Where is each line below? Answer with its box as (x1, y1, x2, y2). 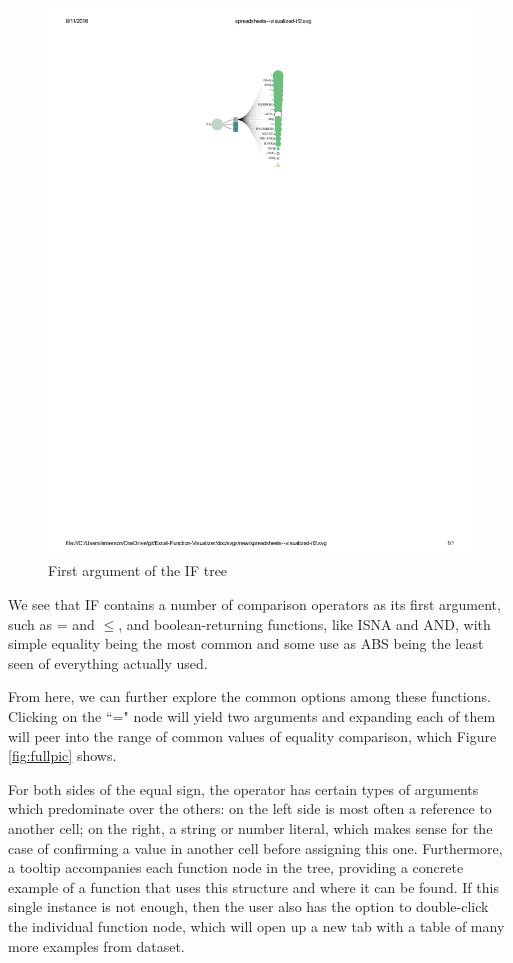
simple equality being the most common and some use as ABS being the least (8, 633, 484, 654)
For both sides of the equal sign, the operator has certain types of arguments (8, 778, 479, 799)
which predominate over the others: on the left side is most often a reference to (8, 798, 492, 819)
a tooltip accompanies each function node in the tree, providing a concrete (8, 857, 464, 878)
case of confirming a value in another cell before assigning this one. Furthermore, (8, 837, 503, 858)
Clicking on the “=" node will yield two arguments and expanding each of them (8, 706, 496, 727)
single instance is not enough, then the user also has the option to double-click (8, 896, 489, 917)
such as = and (8, 613, 95, 634)
